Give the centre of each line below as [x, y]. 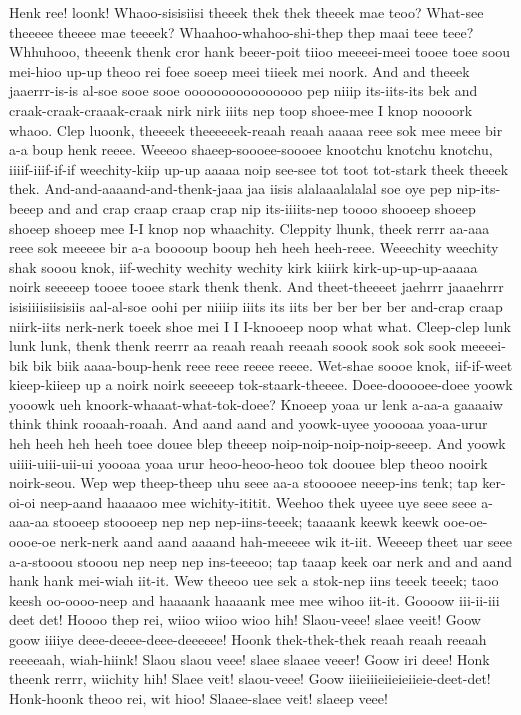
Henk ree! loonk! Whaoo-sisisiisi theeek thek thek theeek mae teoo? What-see [246, 12]
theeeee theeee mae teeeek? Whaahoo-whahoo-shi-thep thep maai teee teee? [241, 31]
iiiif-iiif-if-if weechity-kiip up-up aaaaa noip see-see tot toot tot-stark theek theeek [259, 168]
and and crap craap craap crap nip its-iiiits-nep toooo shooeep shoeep [262, 207]
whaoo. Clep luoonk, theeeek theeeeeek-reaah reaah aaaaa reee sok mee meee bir [256, 129]
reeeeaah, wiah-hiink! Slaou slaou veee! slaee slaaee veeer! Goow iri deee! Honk [249, 658]
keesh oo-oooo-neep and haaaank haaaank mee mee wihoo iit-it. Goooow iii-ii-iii [254, 599]
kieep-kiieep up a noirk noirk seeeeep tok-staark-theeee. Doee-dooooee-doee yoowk [261, 384]
